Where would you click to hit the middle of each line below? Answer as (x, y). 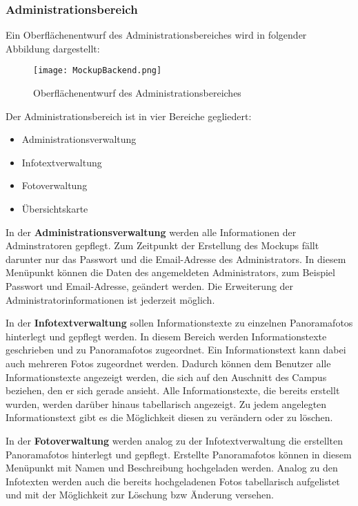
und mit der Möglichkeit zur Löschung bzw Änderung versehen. (140, 495)
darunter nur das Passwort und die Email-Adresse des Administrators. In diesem (176, 259)
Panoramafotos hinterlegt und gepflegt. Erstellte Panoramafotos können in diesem (179, 454)
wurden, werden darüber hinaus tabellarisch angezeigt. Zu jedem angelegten (166, 403)
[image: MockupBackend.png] (98, 71)
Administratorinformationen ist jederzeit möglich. (110, 299)
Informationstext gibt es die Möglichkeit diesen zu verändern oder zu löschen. (169, 417)
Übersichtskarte (55, 209)
